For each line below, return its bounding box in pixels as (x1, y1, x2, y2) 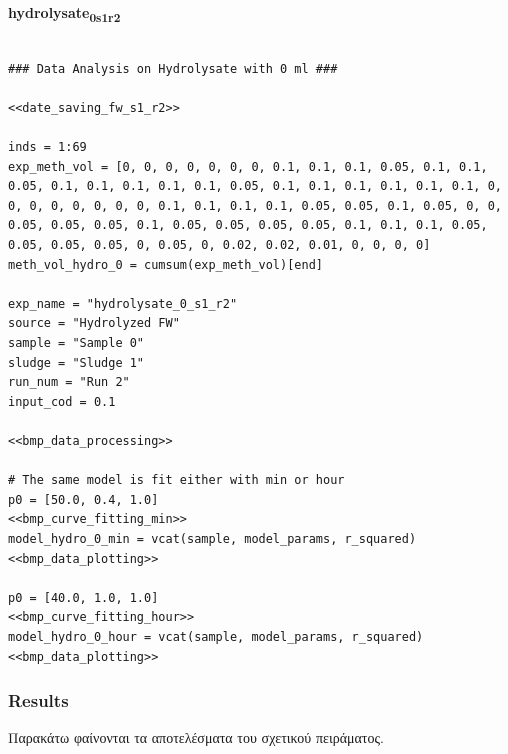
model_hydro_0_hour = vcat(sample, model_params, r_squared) (8, 629, 424, 644)
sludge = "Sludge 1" (8, 355, 145, 370)
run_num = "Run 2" (8, 375, 130, 390)
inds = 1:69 (8, 140, 87, 155)
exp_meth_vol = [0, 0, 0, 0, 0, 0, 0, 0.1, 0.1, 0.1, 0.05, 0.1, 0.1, (8, 159, 488, 174)
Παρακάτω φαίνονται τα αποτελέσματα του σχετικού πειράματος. (8, 727, 384, 748)
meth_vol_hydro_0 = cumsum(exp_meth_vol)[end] (8, 257, 323, 272)
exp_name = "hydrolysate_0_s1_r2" (8, 296, 238, 311)
